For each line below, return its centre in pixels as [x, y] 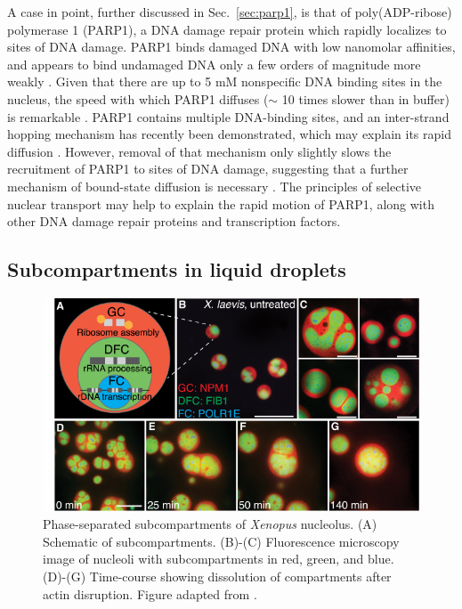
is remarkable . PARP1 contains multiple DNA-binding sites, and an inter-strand [228, 116]
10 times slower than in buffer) [365, 98]
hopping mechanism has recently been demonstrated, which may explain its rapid [229, 134]
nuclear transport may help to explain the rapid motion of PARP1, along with [221, 203]
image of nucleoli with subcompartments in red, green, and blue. [219, 559]
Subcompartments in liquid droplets [177, 269]
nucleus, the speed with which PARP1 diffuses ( [138, 98]
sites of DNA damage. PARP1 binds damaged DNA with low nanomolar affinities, [231, 47]
